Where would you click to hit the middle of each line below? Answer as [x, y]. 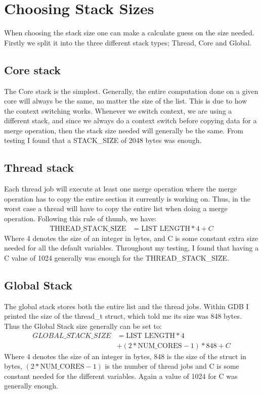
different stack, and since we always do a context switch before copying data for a [130, 120]
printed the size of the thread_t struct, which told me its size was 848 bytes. [123, 316]
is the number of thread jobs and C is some [172, 366]
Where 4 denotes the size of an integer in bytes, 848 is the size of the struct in [125, 356]
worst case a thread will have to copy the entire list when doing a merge [116, 208]
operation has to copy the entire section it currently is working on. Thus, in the [127, 198]
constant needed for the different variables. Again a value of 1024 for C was [121, 376]
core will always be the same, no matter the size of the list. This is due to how [126, 101]
